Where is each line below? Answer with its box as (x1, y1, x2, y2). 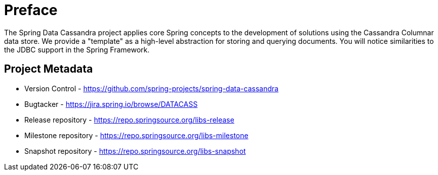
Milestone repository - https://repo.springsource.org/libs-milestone (24, 131, 249, 140)
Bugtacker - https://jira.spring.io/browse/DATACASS (24, 99, 198, 108)
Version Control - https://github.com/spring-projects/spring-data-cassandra (24, 84, 278, 93)
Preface (4, 2, 58, 19)
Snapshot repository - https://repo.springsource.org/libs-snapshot (24, 146, 246, 155)
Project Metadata (4, 63, 93, 76)
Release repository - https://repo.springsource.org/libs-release (24, 115, 234, 124)
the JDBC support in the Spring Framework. (4, 45, 150, 54)
